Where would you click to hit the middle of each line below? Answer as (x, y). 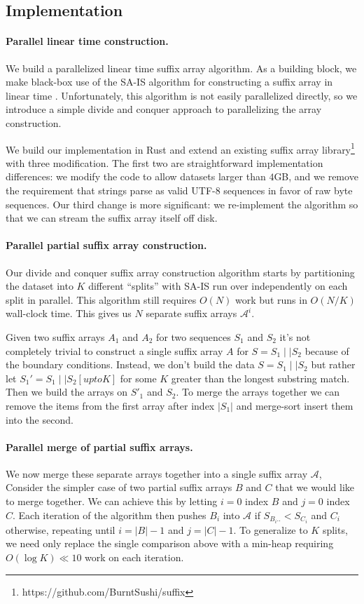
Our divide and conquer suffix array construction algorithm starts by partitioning (180, 272)
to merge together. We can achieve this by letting (112, 501)
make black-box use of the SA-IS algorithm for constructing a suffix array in (169, 82)
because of (327, 350)
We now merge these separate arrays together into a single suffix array (157, 473)
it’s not (295, 336)
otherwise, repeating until (61, 529)
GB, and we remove (316, 176)
